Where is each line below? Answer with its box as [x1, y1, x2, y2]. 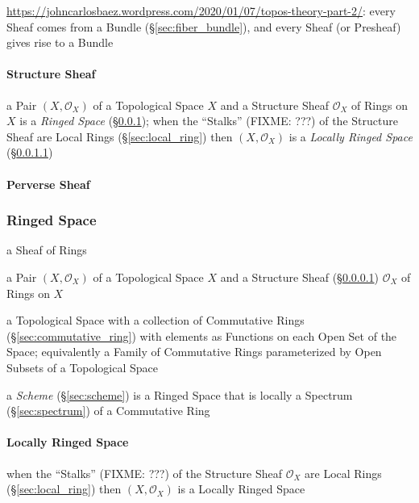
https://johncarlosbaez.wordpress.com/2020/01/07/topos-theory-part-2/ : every [6, 2, 396, 19]
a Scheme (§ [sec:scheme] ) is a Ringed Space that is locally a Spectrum [6, 386, 353, 403]
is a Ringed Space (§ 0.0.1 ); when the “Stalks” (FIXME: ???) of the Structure [19, 112, 398, 129]
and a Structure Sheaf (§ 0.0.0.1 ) [220, 268, 380, 285]
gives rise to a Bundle [6, 34, 114, 51]
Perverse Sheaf [6, 175, 90, 192]
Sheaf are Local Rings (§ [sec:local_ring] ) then [6, 128, 233, 145]
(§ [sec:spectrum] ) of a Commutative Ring [6, 402, 210, 419]
